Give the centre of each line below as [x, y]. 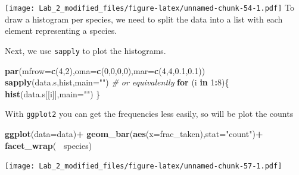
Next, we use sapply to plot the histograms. [85, 50]
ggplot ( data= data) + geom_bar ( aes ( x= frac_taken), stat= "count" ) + [134, 133]
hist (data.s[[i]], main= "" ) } [53, 93]
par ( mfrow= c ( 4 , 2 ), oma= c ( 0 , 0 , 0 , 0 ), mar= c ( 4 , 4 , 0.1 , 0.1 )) [105, 70]
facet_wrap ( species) [49, 145]
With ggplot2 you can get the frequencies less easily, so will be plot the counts [149, 114]
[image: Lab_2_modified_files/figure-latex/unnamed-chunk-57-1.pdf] [144, 166]
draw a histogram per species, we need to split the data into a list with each [144, 19]
